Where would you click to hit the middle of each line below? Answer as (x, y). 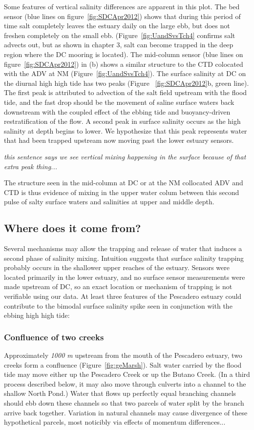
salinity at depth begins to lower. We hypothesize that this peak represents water (126, 130)
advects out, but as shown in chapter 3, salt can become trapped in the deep (119, 45)
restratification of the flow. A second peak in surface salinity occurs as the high (122, 121)
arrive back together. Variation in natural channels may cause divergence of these (126, 412)
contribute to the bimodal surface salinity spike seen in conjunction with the (118, 305)
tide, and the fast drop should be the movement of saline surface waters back (119, 102)
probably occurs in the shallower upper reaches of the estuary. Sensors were (117, 267)
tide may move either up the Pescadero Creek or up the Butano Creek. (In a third (127, 374)
